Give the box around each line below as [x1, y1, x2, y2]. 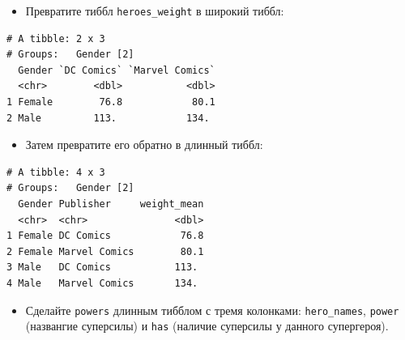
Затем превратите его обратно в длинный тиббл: [25, 136, 263, 153]
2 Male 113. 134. [6, 112, 210, 124]
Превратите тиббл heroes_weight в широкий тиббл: [25, 2, 284, 19]
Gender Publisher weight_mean [18, 198, 204, 210]
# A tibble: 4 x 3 [6, 166, 105, 178]
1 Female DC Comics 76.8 [6, 230, 204, 242]
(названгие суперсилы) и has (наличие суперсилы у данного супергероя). [25, 317, 389, 334]
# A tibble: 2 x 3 [6, 32, 105, 45]
